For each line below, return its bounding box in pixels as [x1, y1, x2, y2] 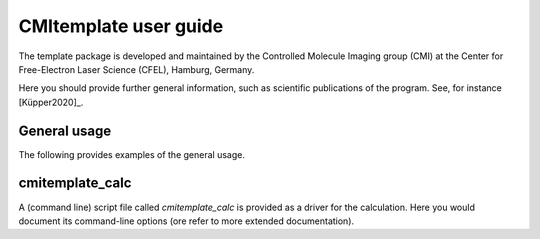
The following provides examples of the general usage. [18, 148, 245, 160]
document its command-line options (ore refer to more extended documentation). [18, 215, 355, 227]
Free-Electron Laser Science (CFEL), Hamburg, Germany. [18, 63, 255, 75]
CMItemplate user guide [18, 15, 224, 37]
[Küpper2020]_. [18, 96, 84, 108]
